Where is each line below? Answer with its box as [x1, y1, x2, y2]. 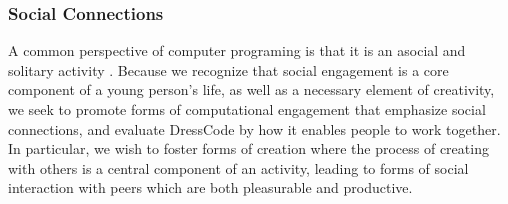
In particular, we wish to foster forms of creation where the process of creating [8, 138, 489, 159]
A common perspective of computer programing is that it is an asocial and [8, 40, 466, 61]
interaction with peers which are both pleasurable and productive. [8, 177, 413, 198]
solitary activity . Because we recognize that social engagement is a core [8, 59, 449, 80]
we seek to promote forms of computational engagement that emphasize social [8, 99, 486, 119]
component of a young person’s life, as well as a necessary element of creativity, [8, 79, 495, 100]
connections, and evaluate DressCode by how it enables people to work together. [8, 118, 501, 139]
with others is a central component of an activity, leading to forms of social [8, 157, 469, 178]
